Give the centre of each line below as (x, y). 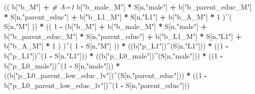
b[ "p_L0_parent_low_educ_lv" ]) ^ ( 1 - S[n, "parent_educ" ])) (97, 85)
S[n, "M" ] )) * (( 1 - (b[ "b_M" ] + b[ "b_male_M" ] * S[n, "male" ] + (106, 26)
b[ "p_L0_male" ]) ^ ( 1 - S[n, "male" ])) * (62, 65)
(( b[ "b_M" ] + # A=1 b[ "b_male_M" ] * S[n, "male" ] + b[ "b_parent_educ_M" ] (128, 6)
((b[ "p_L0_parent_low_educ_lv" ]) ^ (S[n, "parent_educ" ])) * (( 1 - (106, 75)
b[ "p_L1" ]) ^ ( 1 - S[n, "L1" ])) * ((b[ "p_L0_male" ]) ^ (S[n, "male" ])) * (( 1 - (113, 55)
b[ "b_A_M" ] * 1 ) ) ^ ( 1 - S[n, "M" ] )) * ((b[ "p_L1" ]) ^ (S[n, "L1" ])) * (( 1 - (116, 46)
